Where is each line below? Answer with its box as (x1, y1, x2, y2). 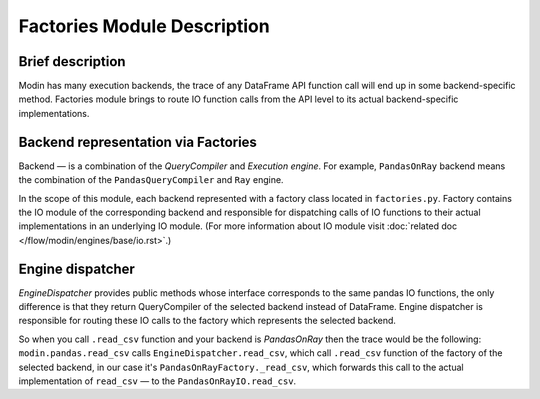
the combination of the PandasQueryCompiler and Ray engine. (18, 174, 284, 186)
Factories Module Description (18, 15, 270, 37)
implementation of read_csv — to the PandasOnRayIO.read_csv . (18, 375, 297, 387)
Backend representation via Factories (18, 133, 257, 150)
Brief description (18, 53, 126, 70)
